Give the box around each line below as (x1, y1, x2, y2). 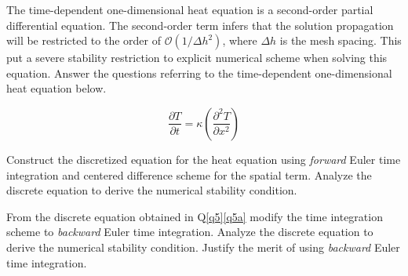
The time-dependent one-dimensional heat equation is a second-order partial (6, 2, 373, 17)
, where (222, 32, 257, 49)
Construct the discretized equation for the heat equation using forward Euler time (6, 151, 401, 167)
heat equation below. (6, 80, 107, 96)
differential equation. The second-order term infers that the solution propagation (6, 16, 394, 33)
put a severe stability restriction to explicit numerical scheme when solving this (6, 49, 388, 66)
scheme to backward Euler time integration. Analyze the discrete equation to (6, 223, 373, 240)
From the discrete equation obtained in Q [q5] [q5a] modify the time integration (6, 208, 383, 224)
